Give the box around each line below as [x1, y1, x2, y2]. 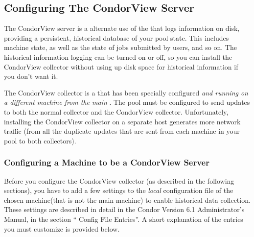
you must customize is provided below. [4, 223, 120, 234]
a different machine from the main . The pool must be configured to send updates [4, 97, 250, 107]
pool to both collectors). [4, 135, 76, 145]
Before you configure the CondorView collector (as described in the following [4, 175, 234, 186]
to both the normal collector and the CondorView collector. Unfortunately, [4, 106, 229, 117]
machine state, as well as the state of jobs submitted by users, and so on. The [4, 42, 237, 52]
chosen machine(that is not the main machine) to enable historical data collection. [4, 194, 251, 205]
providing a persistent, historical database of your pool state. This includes [4, 32, 229, 43]
